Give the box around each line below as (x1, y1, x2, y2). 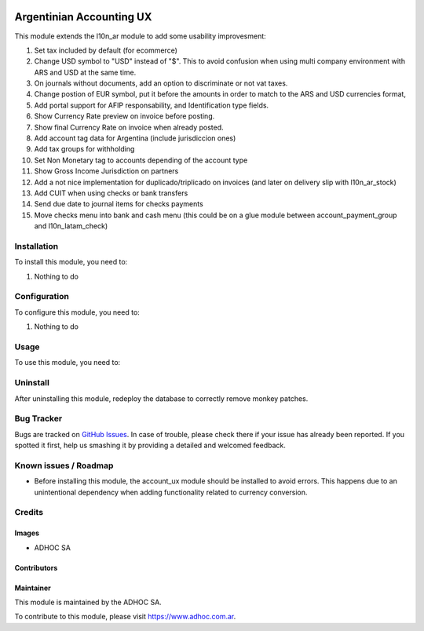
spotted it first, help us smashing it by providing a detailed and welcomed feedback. (14, 440, 286, 450)
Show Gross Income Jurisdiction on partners (34, 166, 179, 176)
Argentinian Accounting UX (14, 10, 152, 24)
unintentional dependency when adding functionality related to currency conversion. (34, 487, 308, 497)
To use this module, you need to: (14, 358, 121, 367)
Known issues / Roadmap (14, 460, 114, 471)
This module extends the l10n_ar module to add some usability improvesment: (14, 31, 266, 41)
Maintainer (14, 583, 51, 593)
